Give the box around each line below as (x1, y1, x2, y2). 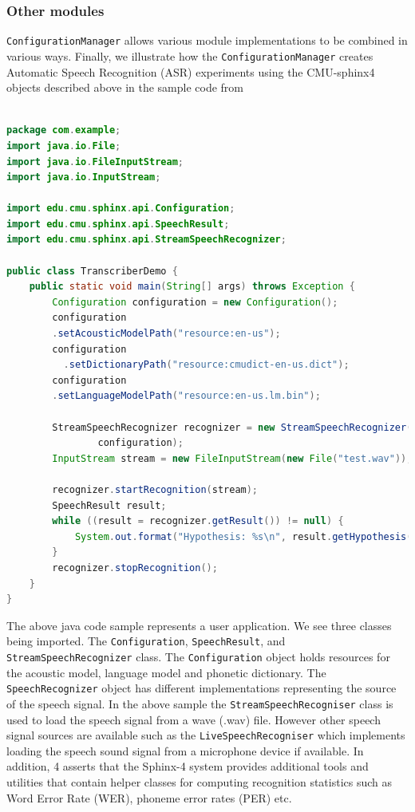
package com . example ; (6, 124, 121, 136)
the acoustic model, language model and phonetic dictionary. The (6, 664, 326, 680)
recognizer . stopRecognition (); (52, 562, 218, 574)
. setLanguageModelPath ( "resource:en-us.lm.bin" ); (52, 390, 321, 402)
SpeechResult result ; (52, 499, 167, 511)
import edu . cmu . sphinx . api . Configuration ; (6, 203, 235, 215)
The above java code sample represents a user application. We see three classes (6, 617, 392, 633)
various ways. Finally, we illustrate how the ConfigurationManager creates (6, 47, 373, 64)
